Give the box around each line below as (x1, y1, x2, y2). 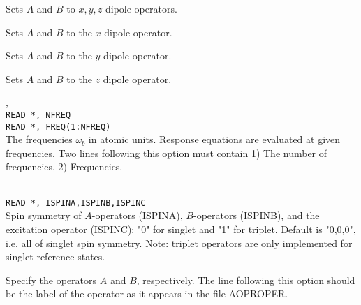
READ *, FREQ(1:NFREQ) (6, 121, 111, 132)
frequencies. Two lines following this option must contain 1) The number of (6, 145, 327, 160)
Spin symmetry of (6, 208, 82, 223)
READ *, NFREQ (6, 110, 71, 120)
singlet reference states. (6, 249, 105, 264)
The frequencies (6, 132, 73, 147)
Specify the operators (6, 272, 97, 287)
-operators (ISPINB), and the (193, 208, 320, 223)
